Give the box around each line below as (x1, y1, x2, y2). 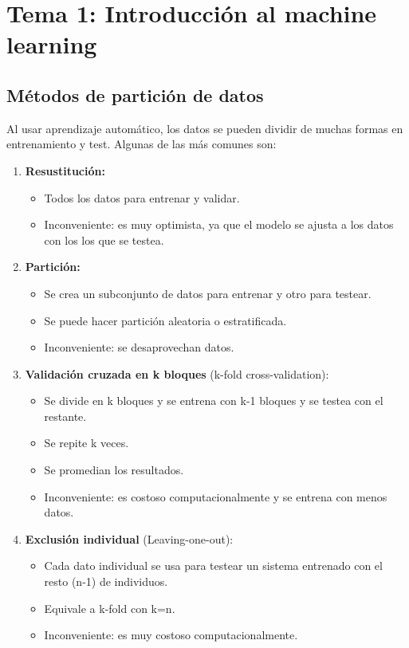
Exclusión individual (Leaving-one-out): (25, 530, 234, 547)
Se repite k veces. (44, 434, 129, 451)
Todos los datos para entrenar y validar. (44, 189, 240, 206)
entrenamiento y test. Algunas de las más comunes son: (6, 135, 277, 152)
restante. (44, 407, 87, 424)
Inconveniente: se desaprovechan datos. (44, 339, 234, 355)
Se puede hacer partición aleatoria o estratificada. (44, 312, 287, 328)
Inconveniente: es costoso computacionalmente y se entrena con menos (44, 488, 387, 505)
